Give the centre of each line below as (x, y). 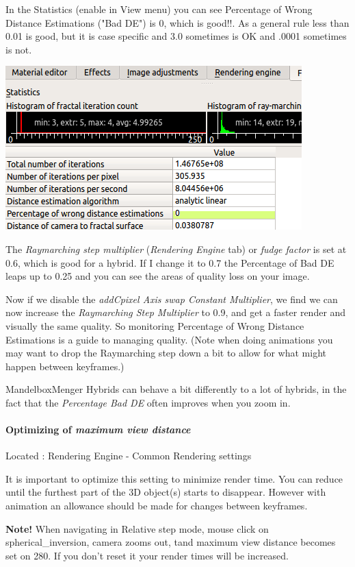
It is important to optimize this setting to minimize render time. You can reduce (174, 478)
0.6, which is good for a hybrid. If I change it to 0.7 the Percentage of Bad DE (170, 262)
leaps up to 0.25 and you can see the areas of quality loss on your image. (158, 276)
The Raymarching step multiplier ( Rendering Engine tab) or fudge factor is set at (176, 249)
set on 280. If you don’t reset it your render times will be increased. (147, 555)
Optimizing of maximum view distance (98, 430)
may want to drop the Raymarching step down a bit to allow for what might (166, 353)
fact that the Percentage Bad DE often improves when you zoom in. (148, 402)
